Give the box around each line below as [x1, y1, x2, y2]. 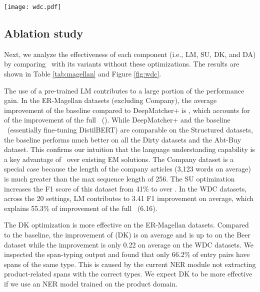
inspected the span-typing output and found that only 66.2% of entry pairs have [4, 249, 250, 259]
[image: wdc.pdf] [4, 3, 61, 10]
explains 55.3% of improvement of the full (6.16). [4, 202, 157, 213]
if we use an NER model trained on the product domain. [4, 278, 178, 288]
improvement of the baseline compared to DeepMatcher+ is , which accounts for [4, 104, 250, 115]
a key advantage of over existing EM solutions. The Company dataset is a [4, 153, 234, 164]
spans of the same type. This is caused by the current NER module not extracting [4, 258, 256, 269]
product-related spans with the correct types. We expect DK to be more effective [4, 268, 252, 279]
